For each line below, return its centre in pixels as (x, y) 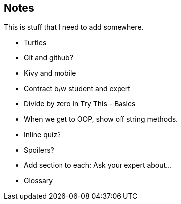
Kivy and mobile (50, 73)
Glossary (38, 181)
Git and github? (49, 58)
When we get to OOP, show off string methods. (101, 119)
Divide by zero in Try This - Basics (80, 104)
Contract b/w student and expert (77, 89)
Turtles (35, 43)
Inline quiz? (42, 135)
